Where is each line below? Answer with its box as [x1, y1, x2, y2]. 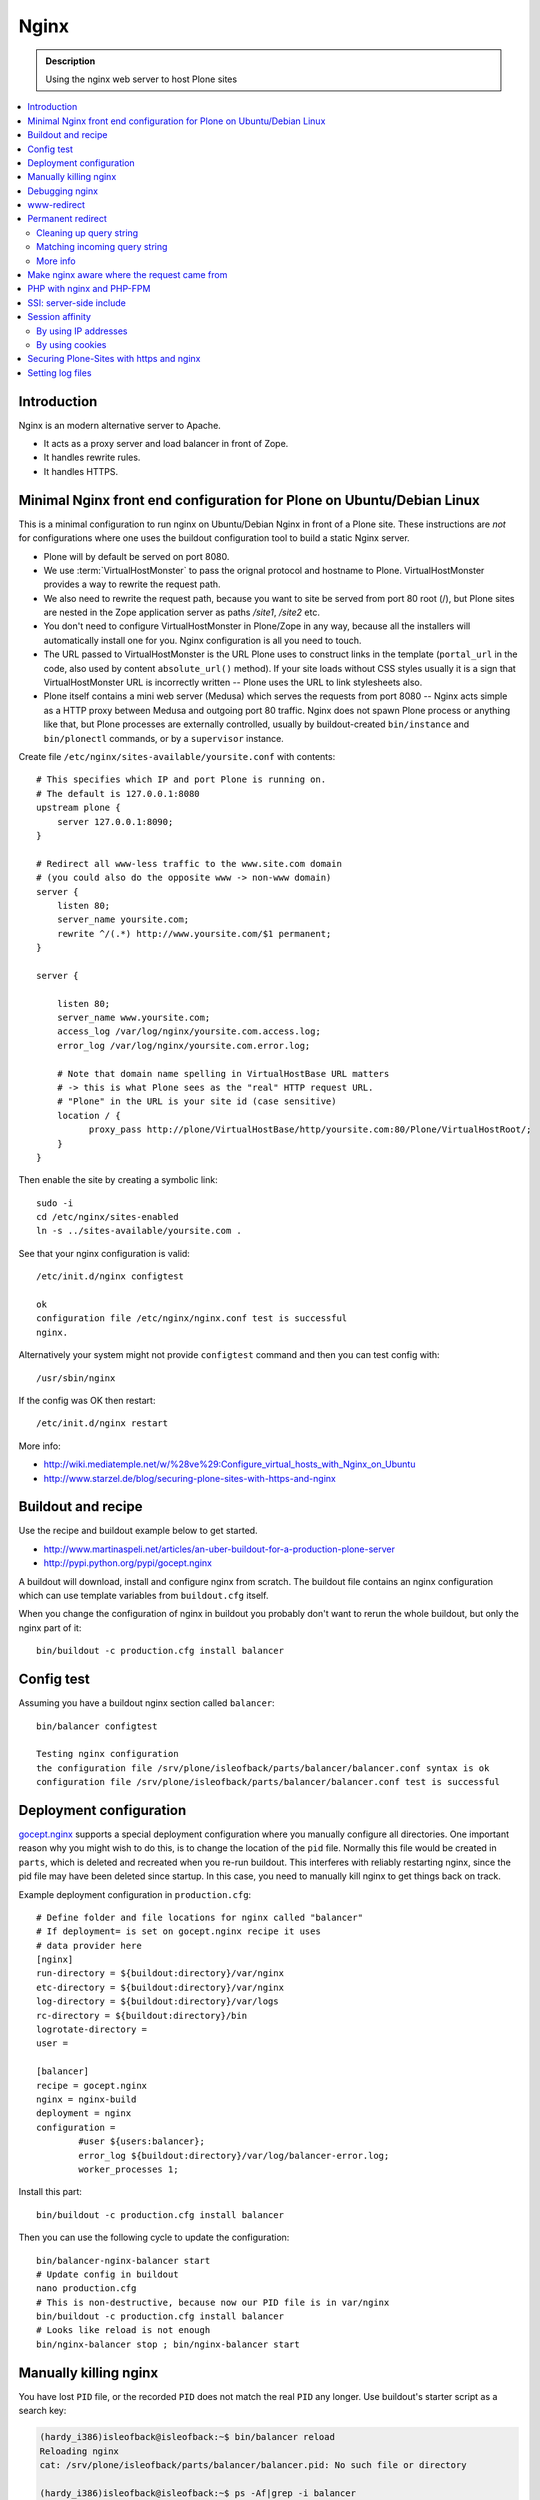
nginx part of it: [18, 1621, 82, 1634]
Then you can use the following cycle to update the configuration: [18, 2231, 290, 2244]
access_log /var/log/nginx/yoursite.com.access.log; [56, 1026, 322, 1037]
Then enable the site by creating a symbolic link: [18, 1174, 219, 1186]
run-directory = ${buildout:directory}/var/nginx [36, 1968, 285, 1979]
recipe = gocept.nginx [36, 2080, 148, 2091]
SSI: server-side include [27, 296, 127, 309]
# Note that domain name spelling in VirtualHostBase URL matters [56, 1068, 390, 1079]
